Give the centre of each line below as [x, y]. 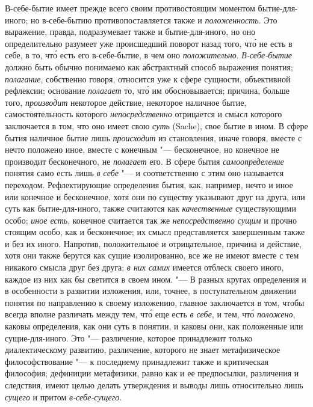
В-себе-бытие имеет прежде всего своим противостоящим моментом [130, 8]
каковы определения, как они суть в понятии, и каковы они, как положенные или [154, 326]
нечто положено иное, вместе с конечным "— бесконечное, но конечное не [142, 149]
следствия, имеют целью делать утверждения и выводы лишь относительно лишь [154, 385]
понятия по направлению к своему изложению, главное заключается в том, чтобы [155, 302]
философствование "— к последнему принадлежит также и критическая [137, 361]
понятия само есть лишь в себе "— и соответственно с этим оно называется [144, 173]
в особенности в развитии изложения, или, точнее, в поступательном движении [151, 291]
